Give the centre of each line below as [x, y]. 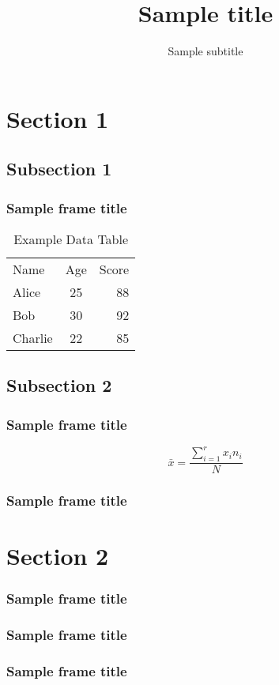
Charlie [33, 337]
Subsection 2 [59, 385]
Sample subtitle [205, 51]
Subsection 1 [59, 169]
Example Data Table [71, 239]
